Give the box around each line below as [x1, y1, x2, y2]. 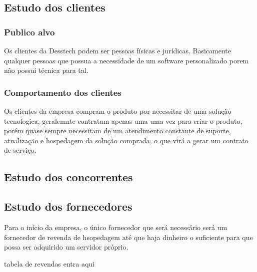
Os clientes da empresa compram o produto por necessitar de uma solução [4, 106, 231, 116]
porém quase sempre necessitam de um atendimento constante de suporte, [4, 125, 231, 136]
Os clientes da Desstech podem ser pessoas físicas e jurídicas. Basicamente [4, 45, 231, 55]
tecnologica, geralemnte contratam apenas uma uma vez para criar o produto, [4, 115, 242, 126]
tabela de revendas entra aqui [4, 258, 94, 269]
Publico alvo [4, 25, 55, 38]
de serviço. [4, 145, 36, 155]
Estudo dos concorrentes [4, 169, 133, 185]
